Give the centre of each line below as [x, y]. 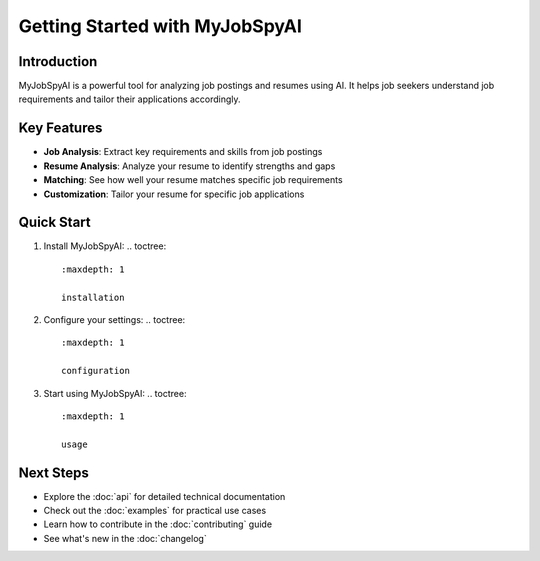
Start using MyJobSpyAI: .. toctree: [115, 393]
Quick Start [54, 222]
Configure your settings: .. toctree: [114, 319]
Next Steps [53, 472]
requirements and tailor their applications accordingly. [129, 99]
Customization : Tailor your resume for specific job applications [174, 194]
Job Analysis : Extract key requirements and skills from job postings [183, 152]
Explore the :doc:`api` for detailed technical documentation [164, 496]
